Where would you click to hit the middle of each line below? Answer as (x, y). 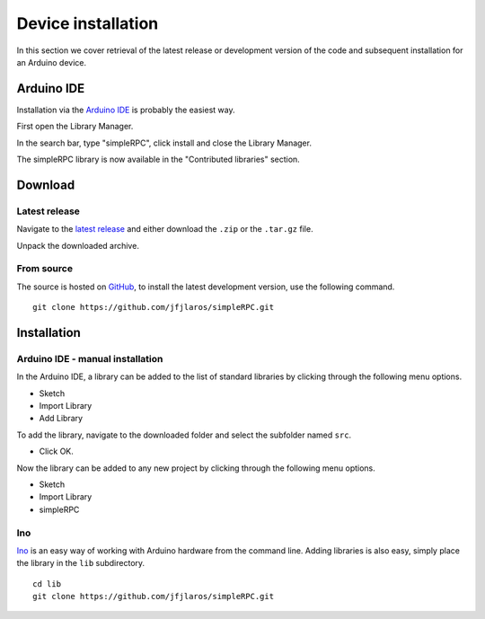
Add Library (61, 419)
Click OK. (56, 451)
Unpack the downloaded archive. (78, 245)
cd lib (47, 584)
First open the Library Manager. (75, 127)
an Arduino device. (52, 62)
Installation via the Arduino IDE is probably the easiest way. (126, 110)
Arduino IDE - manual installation (90, 358)
